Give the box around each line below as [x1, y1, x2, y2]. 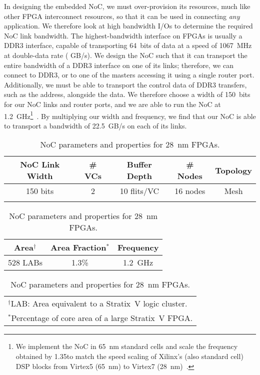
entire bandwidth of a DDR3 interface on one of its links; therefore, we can [4, 59, 234, 70]
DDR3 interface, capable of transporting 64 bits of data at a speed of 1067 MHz [4, 40, 252, 50]
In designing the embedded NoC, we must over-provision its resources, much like [4, 1, 250, 11]
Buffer [126, 158, 152, 170]
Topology [215, 164, 252, 176]
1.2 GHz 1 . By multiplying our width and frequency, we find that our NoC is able [4, 109, 256, 121]
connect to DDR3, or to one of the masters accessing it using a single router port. [4, 69, 254, 80]
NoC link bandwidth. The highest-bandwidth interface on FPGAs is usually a [4, 30, 242, 40]
